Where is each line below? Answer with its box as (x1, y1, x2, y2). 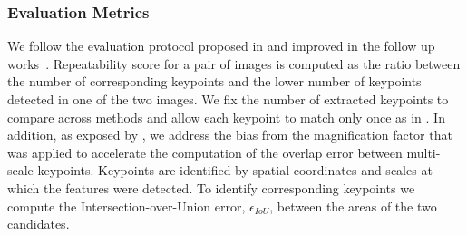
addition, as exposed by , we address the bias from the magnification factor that (7, 125, 452, 144)
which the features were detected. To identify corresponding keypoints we (7, 178, 415, 197)
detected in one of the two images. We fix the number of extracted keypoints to (7, 90, 449, 108)
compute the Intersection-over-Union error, (7, 196, 246, 215)
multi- (406, 143, 441, 162)
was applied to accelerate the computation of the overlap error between (7, 143, 403, 162)
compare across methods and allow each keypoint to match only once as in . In (7, 107, 445, 126)
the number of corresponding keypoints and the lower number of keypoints (7, 72, 422, 91)
